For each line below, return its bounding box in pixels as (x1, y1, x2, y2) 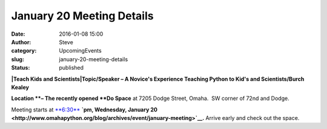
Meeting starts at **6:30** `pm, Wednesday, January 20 (11, 106, 157, 113)
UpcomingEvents (59, 47, 102, 55)
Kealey (11, 84, 30, 91)
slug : (11, 55, 24, 63)
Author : (11, 38, 31, 45)
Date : (11, 30, 25, 38)
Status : (11, 64, 30, 71)
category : (11, 47, 37, 55)
